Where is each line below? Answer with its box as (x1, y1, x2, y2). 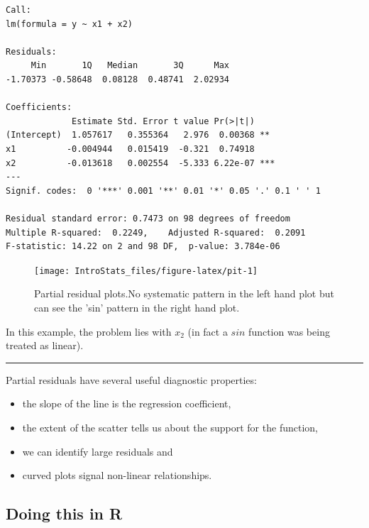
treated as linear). (6, 338, 84, 353)
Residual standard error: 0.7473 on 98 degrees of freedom (6, 213, 290, 224)
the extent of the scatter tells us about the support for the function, (22, 419, 318, 434)
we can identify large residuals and (22, 444, 173, 458)
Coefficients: (6, 102, 72, 113)
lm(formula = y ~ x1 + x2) (6, 18, 133, 29)
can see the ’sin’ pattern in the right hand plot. (34, 299, 240, 314)
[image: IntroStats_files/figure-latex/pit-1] (34, 265, 258, 276)
